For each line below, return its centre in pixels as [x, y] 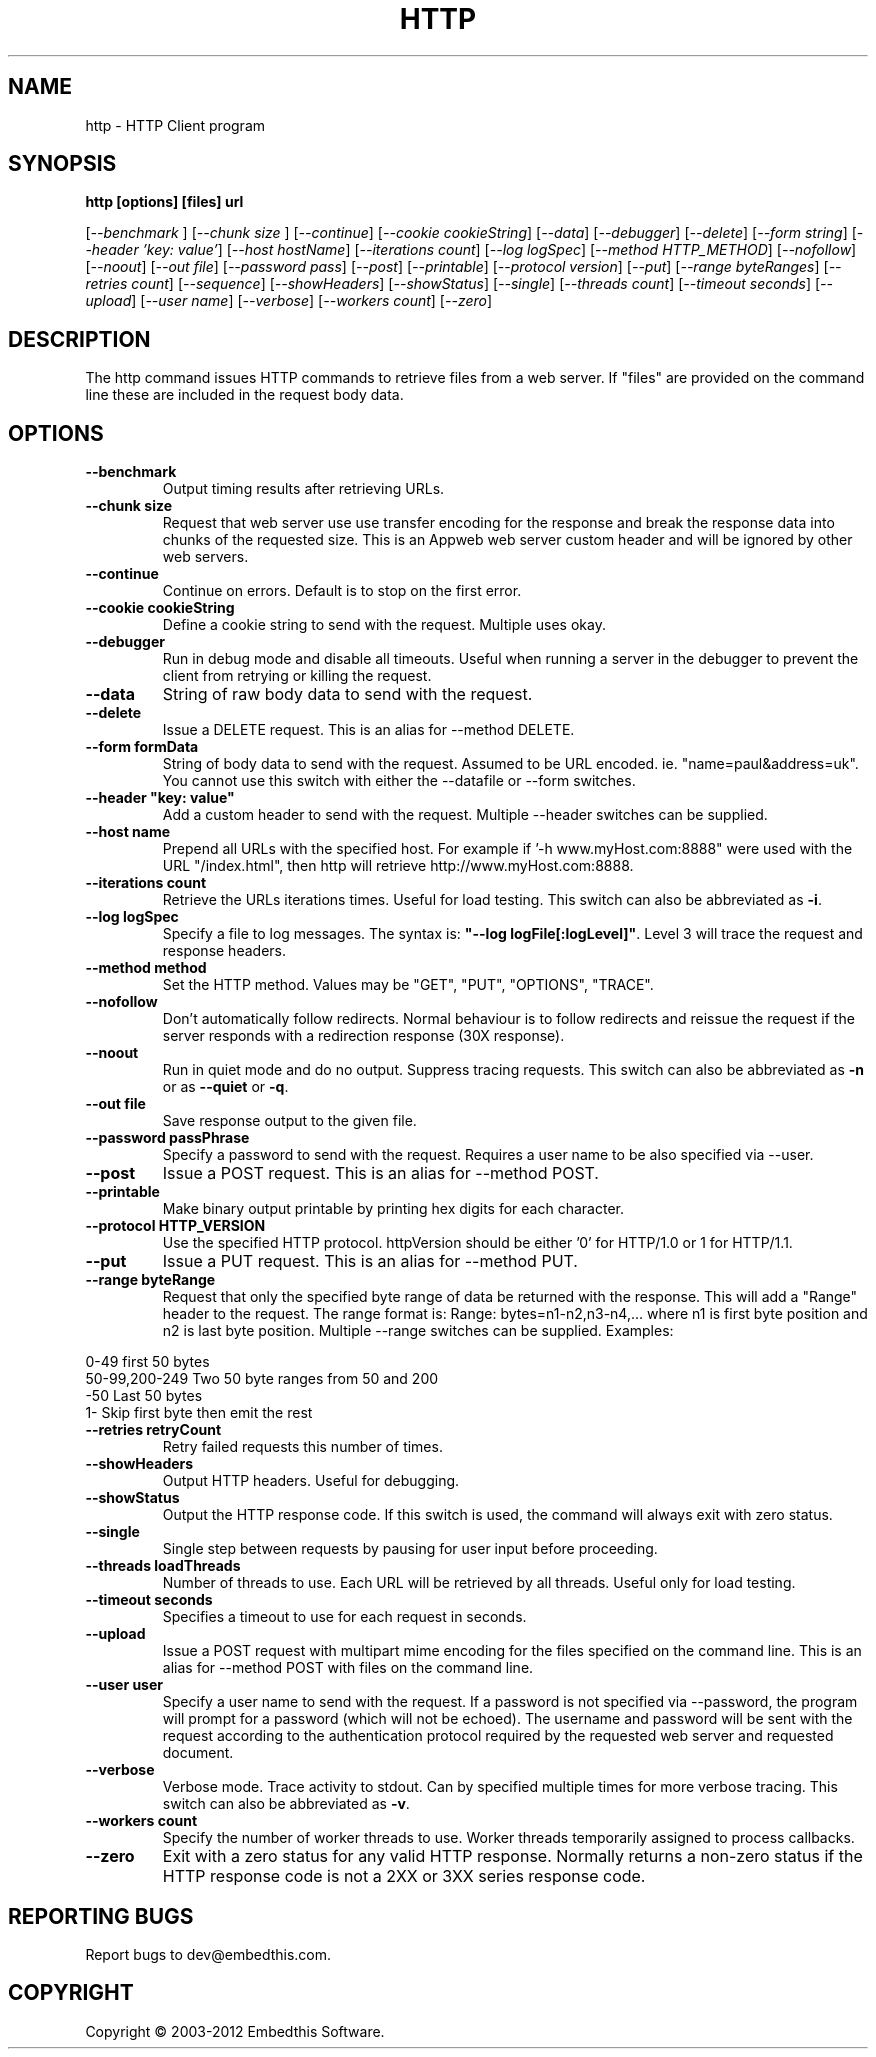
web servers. [205, 557]
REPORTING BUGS [101, 1916]
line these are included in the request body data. [244, 395]
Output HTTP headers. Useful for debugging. [311, 1481]
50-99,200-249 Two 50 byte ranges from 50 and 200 [262, 1379]
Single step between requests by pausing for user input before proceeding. [410, 1549]
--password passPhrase [167, 1138]
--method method [146, 968]
